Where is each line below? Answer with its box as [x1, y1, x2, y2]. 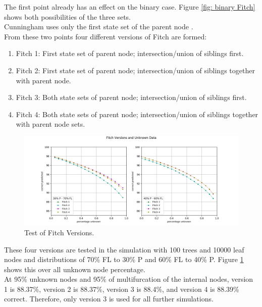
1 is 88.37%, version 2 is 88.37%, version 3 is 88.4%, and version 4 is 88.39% [4, 283, 239, 294]
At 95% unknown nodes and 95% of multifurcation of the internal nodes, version [4, 274, 253, 284]
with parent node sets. [16, 119, 85, 129]
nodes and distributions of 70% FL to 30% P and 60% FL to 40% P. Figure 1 [4, 254, 244, 265]
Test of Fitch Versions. [24, 227, 94, 237]
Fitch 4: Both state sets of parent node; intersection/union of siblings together [16, 109, 258, 119]
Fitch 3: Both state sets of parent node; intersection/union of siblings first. [16, 92, 247, 103]
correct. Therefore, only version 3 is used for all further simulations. [4, 293, 214, 304]
